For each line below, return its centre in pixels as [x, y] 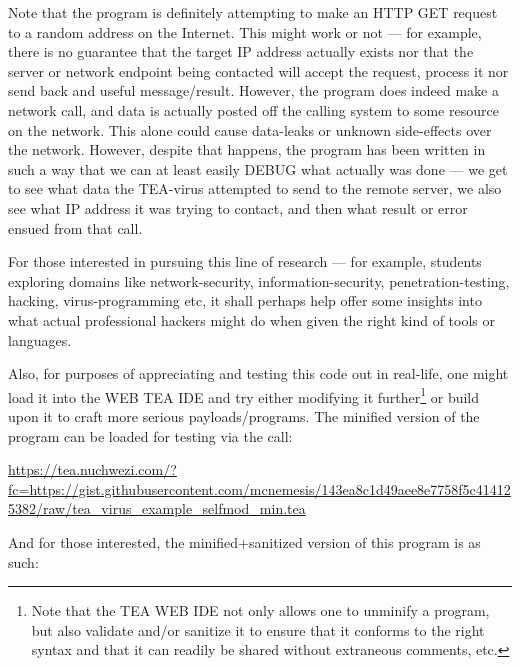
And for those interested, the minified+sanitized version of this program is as [244, 541]
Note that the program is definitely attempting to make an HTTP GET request [253, 12]
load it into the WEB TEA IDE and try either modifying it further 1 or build [244, 395]
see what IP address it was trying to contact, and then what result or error [238, 207]
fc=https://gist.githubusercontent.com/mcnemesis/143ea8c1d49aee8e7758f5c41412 [259, 488]
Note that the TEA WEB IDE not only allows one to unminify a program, [260, 610]
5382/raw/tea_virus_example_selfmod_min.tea [157, 508]
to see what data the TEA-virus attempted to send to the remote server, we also [255, 188]
